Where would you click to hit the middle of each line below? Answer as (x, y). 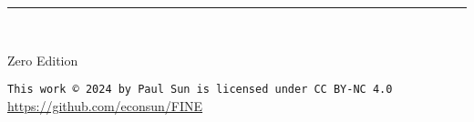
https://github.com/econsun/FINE (105, 105)
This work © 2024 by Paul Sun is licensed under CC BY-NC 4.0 (200, 90)
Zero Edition (43, 60)
